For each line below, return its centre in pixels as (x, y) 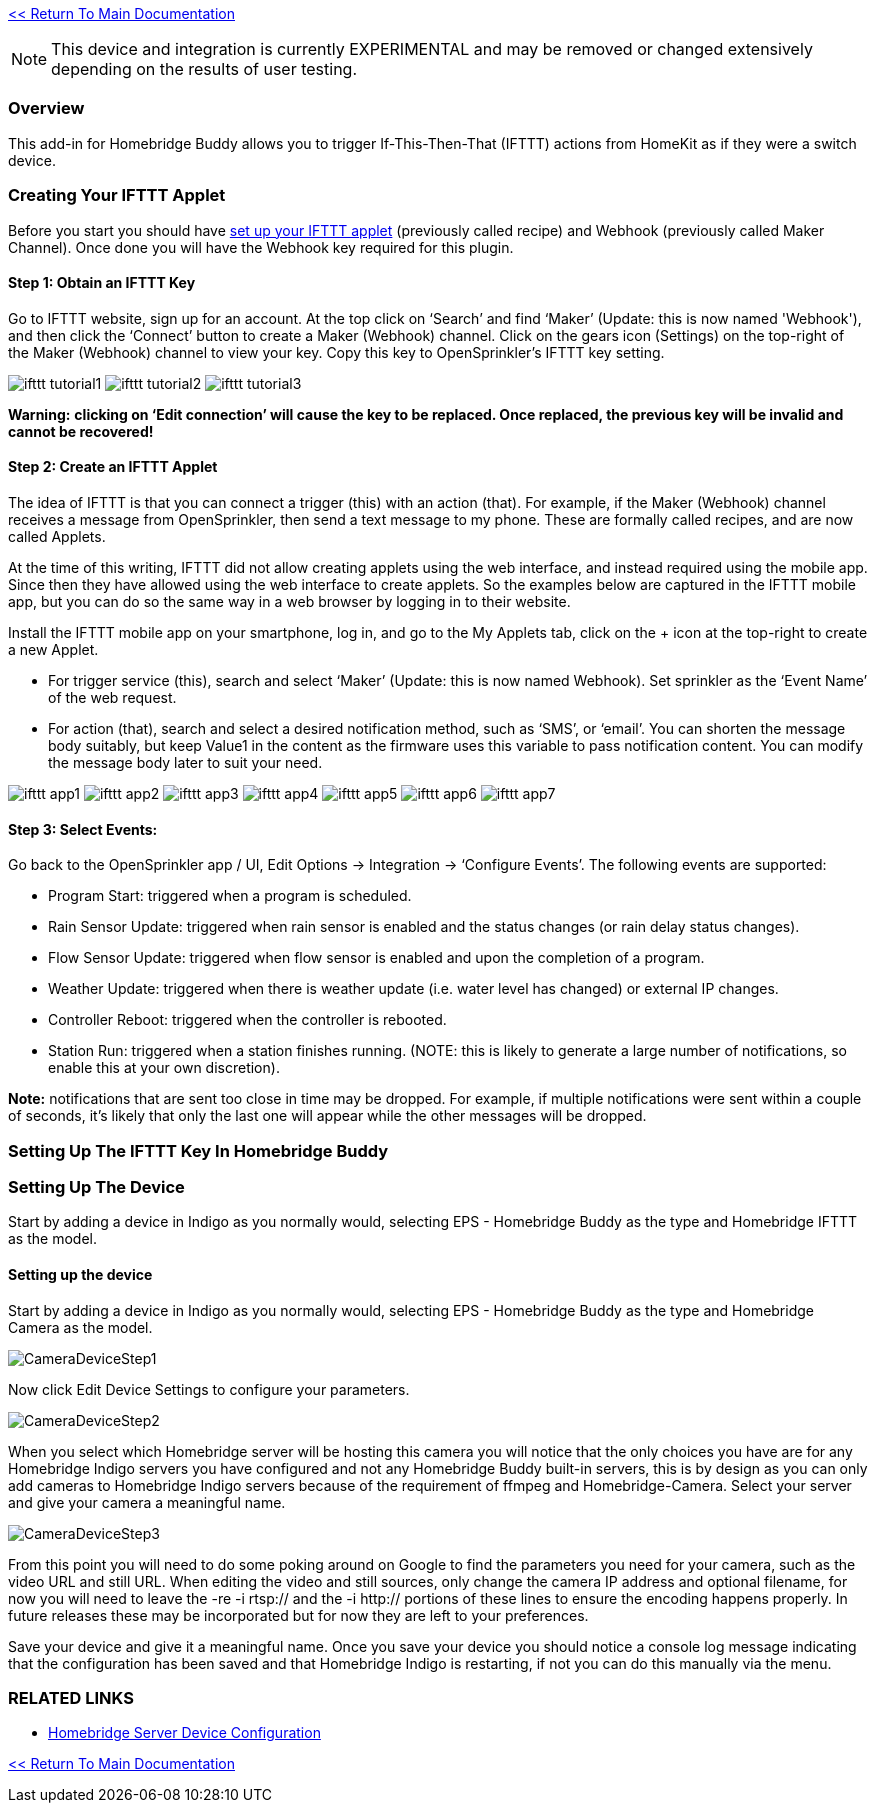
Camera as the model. (80, 1327)
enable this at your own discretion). (164, 1068)
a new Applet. (53, 649)
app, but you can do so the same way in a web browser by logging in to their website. (289, 601)
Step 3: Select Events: (83, 829)
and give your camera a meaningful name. (147, 1502)
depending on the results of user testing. (204, 69)
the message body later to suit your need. (185, 762)
